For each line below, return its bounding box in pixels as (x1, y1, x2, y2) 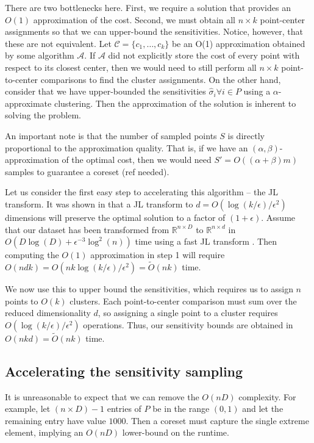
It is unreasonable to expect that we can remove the (5, 390, 199, 403)
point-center (260, 13, 305, 26)
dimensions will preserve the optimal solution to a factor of (5, 211, 226, 223)
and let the (242, 402, 284, 415)
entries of (107, 402, 141, 415)
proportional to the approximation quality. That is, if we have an (5, 141, 248, 154)
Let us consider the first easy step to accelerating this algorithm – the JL (5, 185, 278, 198)
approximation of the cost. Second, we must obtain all (33, 13, 235, 26)
